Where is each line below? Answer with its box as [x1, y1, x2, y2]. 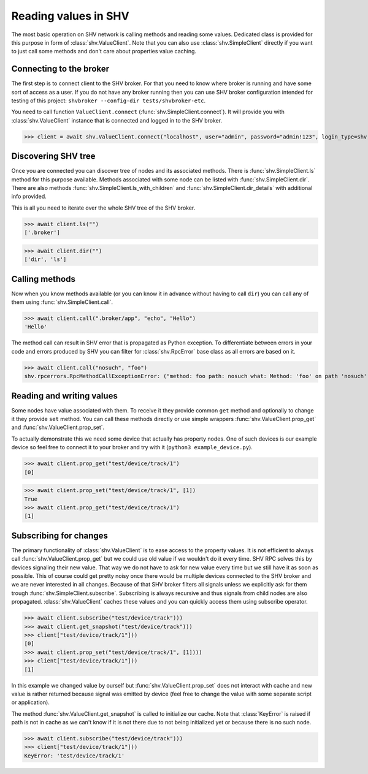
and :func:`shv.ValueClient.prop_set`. [11, 423, 105, 431]
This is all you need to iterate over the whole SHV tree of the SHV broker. [11, 204, 196, 211]
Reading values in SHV [11, 9, 129, 23]
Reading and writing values [11, 390, 118, 401]
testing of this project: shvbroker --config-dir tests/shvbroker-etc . [11, 97, 206, 104]
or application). [11, 699, 50, 706]
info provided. [11, 193, 47, 200]
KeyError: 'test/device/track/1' [24, 752, 125, 759]
